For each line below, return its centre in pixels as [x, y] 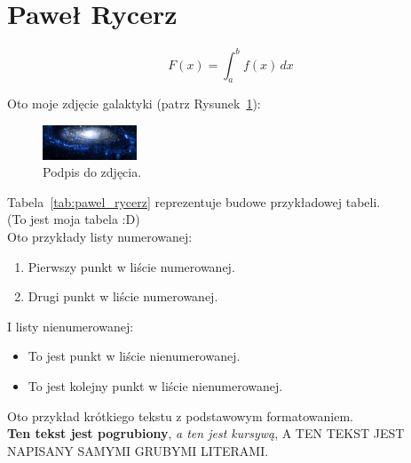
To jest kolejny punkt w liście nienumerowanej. [155, 385]
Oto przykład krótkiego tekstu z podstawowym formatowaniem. [180, 415]
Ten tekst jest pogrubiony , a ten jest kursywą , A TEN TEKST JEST [206, 433]
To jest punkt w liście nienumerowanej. [134, 356]
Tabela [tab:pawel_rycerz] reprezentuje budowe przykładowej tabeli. [194, 201]
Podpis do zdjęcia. [92, 172]
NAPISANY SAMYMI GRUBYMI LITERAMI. [138, 450]
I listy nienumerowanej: [71, 326]
